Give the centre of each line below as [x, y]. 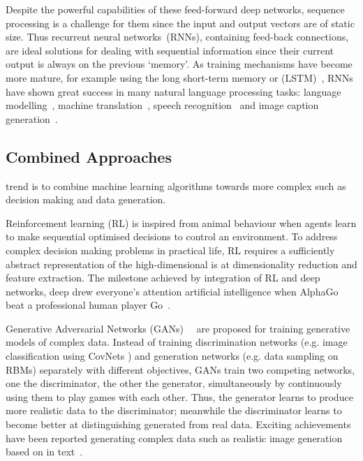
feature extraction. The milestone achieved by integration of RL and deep [163, 278]
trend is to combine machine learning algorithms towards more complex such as [176, 185]
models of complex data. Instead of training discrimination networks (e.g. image [177, 342]
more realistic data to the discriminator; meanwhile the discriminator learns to [174, 410]
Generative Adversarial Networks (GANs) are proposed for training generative [178, 328]
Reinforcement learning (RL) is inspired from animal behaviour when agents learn [181, 222]
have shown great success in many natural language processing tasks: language [173, 91]
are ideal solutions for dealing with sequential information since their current [170, 50]
